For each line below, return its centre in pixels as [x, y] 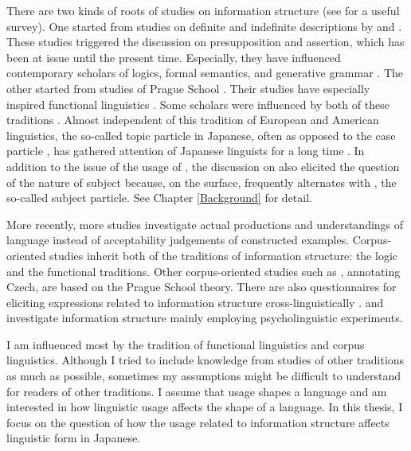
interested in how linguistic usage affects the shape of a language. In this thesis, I [205, 407]
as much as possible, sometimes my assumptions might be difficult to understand [204, 376]
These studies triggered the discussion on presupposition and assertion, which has [205, 42]
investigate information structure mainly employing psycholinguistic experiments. [205, 318]
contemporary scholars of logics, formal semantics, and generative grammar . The [205, 73]
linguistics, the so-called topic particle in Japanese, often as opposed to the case [201, 135]
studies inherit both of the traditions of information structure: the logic [224, 255]
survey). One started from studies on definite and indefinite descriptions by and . [204, 26]
